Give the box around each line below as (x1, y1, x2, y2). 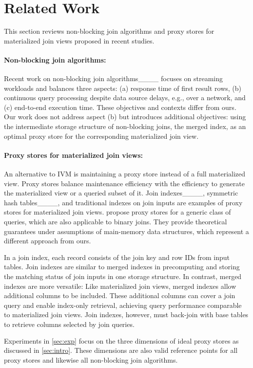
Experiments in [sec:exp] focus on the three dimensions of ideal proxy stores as (4, 335, 239, 346)
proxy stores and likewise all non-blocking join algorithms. (4, 354, 178, 365)
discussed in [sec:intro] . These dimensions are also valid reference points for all (4, 345, 238, 355)
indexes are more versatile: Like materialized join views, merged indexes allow (4, 281, 236, 291)
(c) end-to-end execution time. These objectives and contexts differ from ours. (4, 102, 236, 112)
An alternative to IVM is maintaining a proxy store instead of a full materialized (4, 169, 246, 179)
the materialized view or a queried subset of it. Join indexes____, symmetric (4, 188, 238, 198)
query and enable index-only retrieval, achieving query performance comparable (4, 300, 242, 310)
